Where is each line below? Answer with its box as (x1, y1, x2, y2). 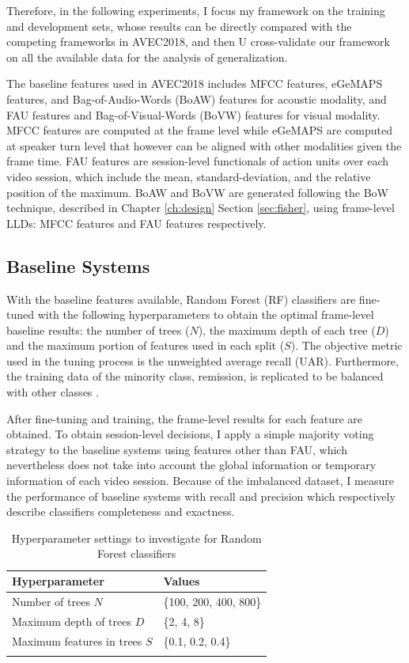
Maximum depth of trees (12, 612, 132, 629)
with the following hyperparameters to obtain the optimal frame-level (37, 306, 374, 323)
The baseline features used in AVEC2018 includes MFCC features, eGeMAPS (6, 75, 383, 92)
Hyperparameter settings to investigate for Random (11, 529, 262, 546)
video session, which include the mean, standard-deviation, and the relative (6, 168, 371, 184)
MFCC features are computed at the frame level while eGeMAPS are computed (6, 122, 392, 138)
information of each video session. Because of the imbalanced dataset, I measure (6, 472, 394, 489)
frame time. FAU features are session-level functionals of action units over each (6, 153, 388, 169)
